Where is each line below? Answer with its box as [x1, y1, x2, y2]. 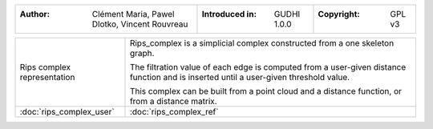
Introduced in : [201, 9, 257, 19]
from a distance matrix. [129, 96, 217, 107]
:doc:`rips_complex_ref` [129, 107, 219, 117]
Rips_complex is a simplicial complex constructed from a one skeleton [129, 38, 395, 48]
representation [19, 72, 75, 83]
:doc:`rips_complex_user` [19, 107, 115, 117]
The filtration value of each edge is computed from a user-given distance [129, 62, 407, 72]
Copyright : [318, 9, 360, 19]
